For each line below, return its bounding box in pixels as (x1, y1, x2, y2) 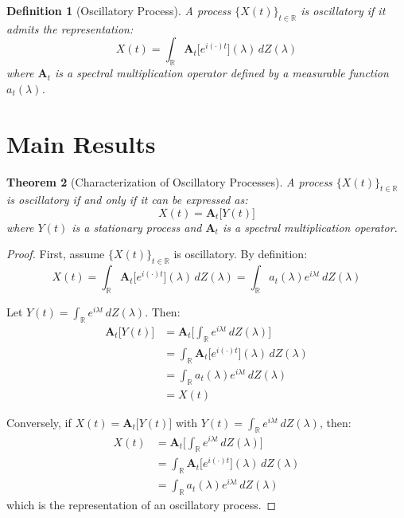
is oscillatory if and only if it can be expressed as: (6, 191, 248, 208)
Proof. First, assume (6, 245, 105, 262)
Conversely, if (6, 414, 72, 430)
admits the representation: (6, 20, 134, 37)
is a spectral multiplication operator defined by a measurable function (55, 65, 389, 81)
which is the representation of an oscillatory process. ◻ (6, 496, 277, 513)
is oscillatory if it (301, 2, 386, 18)
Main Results (6, 127, 156, 159)
